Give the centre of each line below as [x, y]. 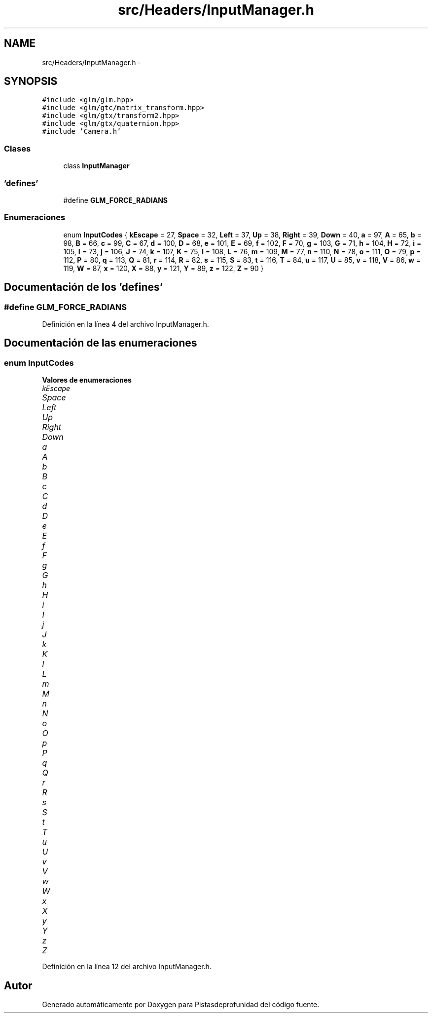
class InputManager [96, 166]
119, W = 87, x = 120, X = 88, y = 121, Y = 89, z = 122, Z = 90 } [163, 268]
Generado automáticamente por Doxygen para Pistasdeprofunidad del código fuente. [181, 1004]
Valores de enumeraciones [87, 380]
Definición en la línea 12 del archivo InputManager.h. [127, 967]
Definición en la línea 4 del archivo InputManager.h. [126, 324]
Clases [18, 148]
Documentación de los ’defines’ [84, 287]
